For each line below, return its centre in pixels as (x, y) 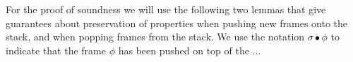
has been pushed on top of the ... (190, 50)
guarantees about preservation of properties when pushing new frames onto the (177, 23)
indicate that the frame (56, 50)
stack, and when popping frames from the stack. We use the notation (155, 37)
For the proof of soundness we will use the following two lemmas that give (166, 9)
